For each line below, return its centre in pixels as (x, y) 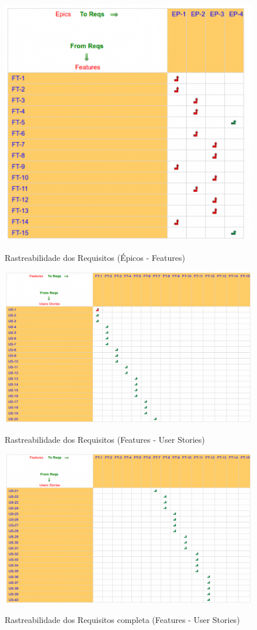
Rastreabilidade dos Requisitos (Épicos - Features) (95, 257)
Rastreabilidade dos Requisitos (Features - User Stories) (105, 439)
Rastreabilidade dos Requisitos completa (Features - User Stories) (122, 619)
